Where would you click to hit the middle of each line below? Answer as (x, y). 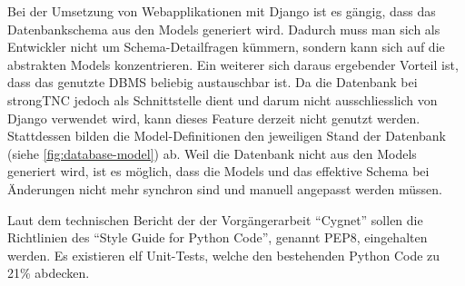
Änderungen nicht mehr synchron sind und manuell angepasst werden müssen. (225, 188)
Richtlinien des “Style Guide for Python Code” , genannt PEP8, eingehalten (218, 237)
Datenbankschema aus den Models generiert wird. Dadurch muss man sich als (224, 29)
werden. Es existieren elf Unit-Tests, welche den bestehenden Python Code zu (224, 255)
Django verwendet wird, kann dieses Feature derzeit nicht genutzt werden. (214, 118)
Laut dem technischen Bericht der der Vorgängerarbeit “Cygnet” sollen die (215, 219)
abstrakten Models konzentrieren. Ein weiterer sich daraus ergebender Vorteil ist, (233, 64)
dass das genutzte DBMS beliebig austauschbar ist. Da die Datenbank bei (213, 82)
